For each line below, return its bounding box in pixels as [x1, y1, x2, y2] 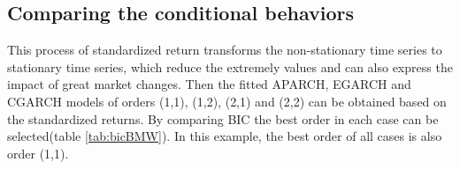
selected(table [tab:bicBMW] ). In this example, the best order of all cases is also [7, 127, 442, 145]
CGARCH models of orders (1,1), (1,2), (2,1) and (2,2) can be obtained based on [7, 92, 447, 110]
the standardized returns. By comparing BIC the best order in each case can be [7, 109, 439, 128]
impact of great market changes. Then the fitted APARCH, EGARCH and [7, 75, 411, 93]
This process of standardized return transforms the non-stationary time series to [7, 40, 442, 59]
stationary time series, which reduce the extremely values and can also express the [7, 57, 453, 76]
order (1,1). [7, 143, 69, 162]
